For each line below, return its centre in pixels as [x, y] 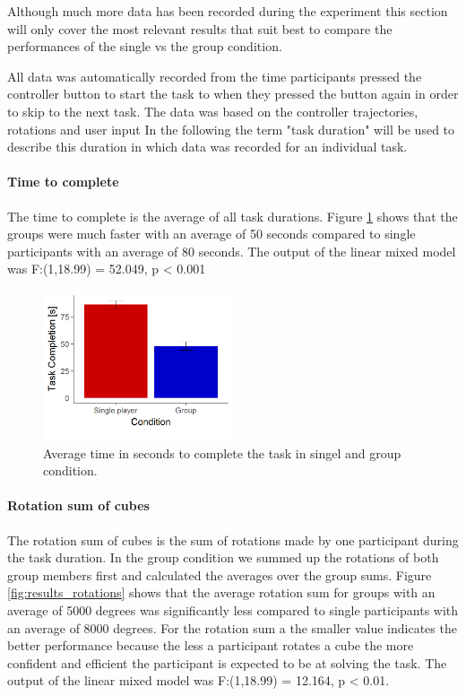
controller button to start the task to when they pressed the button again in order [233, 94]
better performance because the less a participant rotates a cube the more [211, 645]
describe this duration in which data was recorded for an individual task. [207, 147]
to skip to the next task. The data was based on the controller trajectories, [213, 111]
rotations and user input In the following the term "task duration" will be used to [231, 129]
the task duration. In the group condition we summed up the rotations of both [223, 557]
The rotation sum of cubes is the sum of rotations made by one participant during [233, 539]
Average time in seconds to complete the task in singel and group [222, 452]
